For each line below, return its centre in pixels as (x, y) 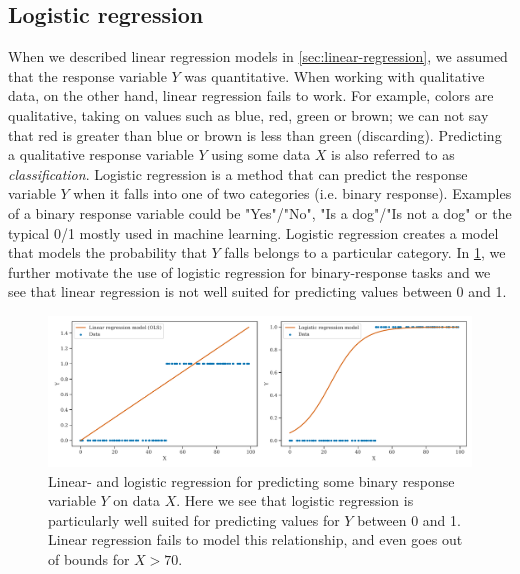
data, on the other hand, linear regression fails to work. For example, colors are (251, 95)
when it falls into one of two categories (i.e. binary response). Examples (292, 193)
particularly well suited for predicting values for (194, 519)
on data (137, 500)
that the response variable (87, 75)
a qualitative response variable (101, 154)
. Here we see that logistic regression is (295, 500)
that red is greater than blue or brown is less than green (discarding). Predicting (255, 134)
